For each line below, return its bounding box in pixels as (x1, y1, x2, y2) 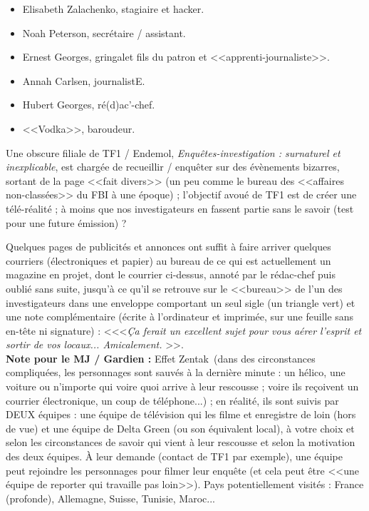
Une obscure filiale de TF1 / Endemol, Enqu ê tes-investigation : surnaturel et (6, 145, 341, 160)
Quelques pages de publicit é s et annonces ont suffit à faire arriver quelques (6, 239, 331, 254)
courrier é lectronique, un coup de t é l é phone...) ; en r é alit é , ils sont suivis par (6, 393, 339, 408)
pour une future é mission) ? (6, 215, 127, 230)
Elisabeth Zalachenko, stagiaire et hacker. (22, 1, 204, 16)
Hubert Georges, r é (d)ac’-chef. (22, 97, 155, 112)
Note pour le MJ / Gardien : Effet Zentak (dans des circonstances (6, 350, 316, 365)
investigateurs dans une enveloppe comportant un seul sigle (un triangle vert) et (6, 295, 355, 310)
